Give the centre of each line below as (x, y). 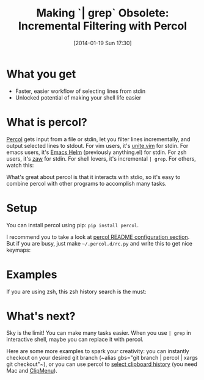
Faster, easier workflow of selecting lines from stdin (80, 91)
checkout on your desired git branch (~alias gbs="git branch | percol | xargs (102, 358)
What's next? (41, 316)
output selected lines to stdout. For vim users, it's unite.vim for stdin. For (97, 145)
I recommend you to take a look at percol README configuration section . (98, 237)
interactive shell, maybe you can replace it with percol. (75, 340)
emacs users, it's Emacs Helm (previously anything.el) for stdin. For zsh (97, 152)
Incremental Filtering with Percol (103, 26)
